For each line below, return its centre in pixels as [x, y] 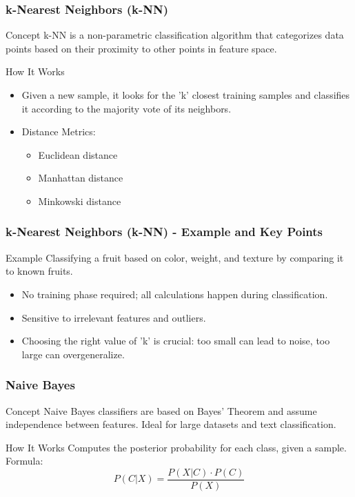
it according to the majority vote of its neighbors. [126, 108]
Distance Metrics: [59, 131]
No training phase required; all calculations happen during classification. [175, 294]
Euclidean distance [78, 154]
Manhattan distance [81, 178]
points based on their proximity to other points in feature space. [141, 48]
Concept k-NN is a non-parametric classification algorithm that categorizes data [175, 35]
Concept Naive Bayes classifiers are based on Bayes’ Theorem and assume [161, 410]
